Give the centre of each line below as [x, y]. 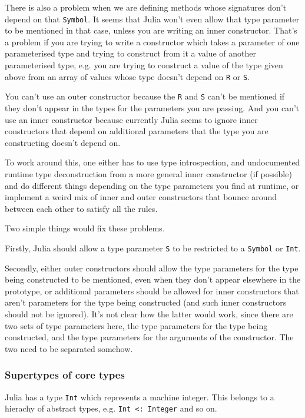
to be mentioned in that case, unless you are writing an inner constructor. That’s [151, 30]
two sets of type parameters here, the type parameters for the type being [136, 325]
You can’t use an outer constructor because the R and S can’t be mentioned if [145, 96]
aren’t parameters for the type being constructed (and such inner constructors [146, 302]
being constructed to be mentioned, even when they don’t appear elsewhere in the [153, 279]
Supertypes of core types [65, 375]
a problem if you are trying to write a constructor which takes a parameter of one [152, 42]
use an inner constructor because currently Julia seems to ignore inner [131, 119]
